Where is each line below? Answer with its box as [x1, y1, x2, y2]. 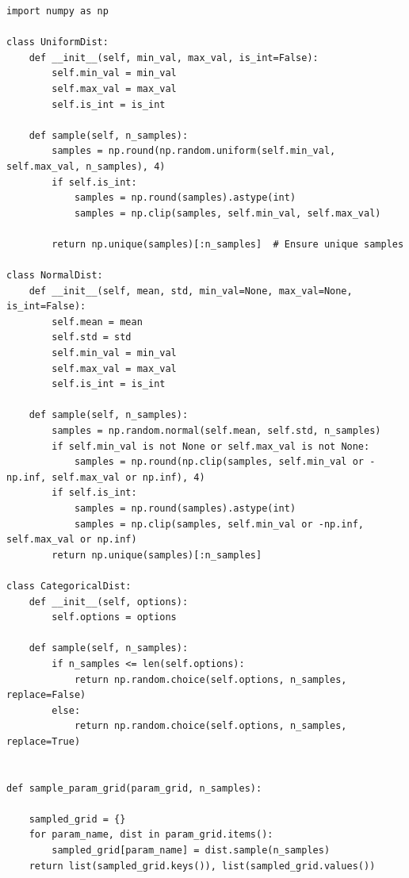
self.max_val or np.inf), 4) [52, 471, 205, 483]
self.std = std [52, 332, 132, 343]
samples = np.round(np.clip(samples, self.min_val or [74, 456, 365, 468]
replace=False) [6, 689, 86, 701]
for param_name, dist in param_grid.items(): [29, 829, 273, 841]
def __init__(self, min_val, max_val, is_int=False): [29, 52, 319, 63]
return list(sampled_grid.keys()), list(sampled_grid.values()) [29, 860, 376, 872]
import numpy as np [6, 6, 109, 17]
